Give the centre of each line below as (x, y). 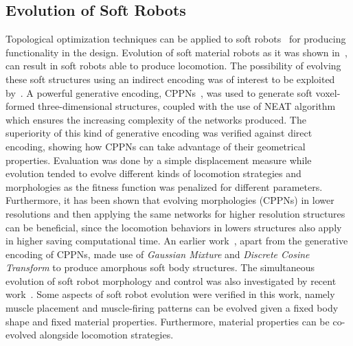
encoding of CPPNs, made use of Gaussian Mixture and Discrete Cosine (158, 254)
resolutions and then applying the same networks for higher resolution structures (175, 213)
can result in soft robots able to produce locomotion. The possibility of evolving (173, 66)
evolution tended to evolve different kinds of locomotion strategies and (153, 173)
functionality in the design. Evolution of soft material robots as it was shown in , (176, 52)
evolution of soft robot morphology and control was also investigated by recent (171, 280)
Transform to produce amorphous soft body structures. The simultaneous (160, 267)
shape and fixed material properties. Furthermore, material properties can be (168, 321)
